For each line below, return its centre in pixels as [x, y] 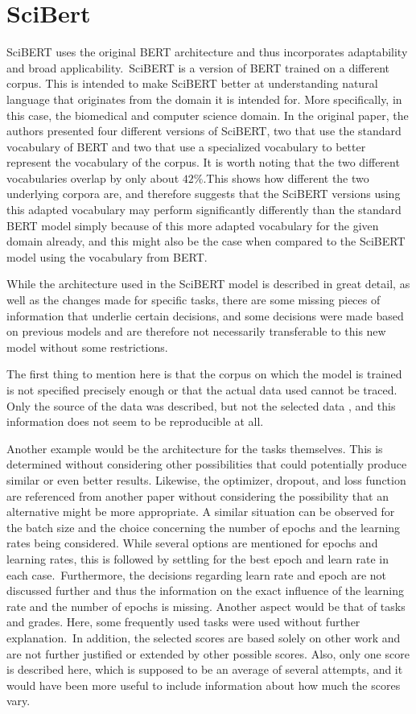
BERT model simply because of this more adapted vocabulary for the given [193, 225]
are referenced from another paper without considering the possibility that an [198, 495]
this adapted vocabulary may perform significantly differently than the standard [204, 210]
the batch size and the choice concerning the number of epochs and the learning [204, 527]
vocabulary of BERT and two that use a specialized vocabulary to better [186, 146]
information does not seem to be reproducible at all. [135, 421]
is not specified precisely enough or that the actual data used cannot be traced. [202, 390]
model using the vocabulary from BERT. [107, 256]
